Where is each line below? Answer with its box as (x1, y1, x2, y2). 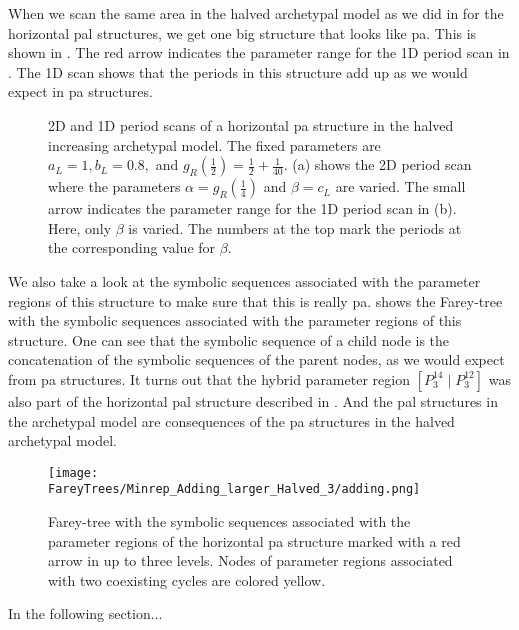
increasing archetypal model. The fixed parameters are (48, 134, 381, 155)
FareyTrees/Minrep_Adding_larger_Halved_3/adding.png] (48, 482, 421, 497)
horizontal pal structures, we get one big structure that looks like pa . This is (8, 22, 477, 43)
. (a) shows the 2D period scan (283, 154, 472, 175)
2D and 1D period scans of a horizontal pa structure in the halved (48, 114, 454, 135)
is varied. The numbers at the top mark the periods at (128, 217, 462, 238)
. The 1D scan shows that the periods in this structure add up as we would (8, 61, 468, 82)
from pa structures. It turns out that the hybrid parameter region (8, 368, 410, 389)
